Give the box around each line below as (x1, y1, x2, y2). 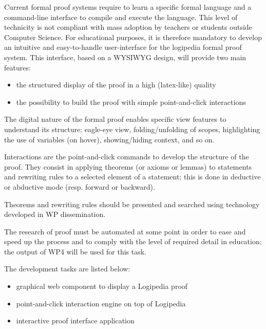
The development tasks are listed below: (4, 263, 130, 274)
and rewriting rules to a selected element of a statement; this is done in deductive (4, 171, 261, 182)
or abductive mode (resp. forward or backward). (4, 181, 155, 192)
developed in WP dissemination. (4, 209, 106, 220)
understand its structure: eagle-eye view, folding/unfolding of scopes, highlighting (4, 123, 260, 134)
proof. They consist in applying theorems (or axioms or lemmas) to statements (4, 161, 252, 172)
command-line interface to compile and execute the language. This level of (4, 11, 238, 22)
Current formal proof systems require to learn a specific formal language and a (4, 2, 252, 12)
